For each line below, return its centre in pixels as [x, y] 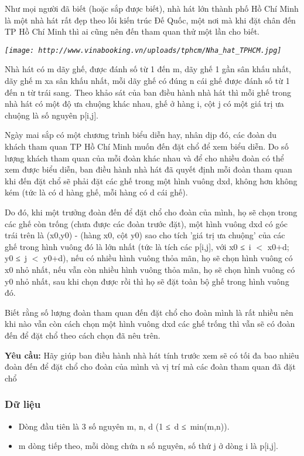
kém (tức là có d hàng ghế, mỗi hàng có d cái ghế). [96, 192]
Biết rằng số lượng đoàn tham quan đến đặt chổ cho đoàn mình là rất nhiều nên [149, 312]
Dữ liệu [23, 404]
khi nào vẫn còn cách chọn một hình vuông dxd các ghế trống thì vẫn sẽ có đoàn [150, 324]
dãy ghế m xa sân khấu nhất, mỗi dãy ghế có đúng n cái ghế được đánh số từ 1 [147, 81]
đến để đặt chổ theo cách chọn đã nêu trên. [83, 335]
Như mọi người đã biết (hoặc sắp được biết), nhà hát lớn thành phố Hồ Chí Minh [152, 8]
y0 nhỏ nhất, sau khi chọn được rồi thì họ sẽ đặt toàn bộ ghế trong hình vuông [147, 281]
